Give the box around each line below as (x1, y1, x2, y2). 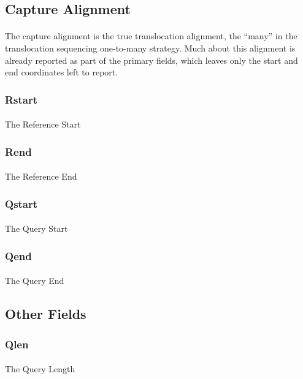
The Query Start (5, 222, 68, 235)
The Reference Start (5, 118, 81, 131)
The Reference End (5, 170, 77, 183)
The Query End (5, 274, 64, 287)
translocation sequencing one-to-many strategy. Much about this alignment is (5, 41, 296, 54)
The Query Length (5, 362, 75, 375)
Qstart (5, 196, 38, 211)
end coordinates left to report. (5, 66, 118, 78)
